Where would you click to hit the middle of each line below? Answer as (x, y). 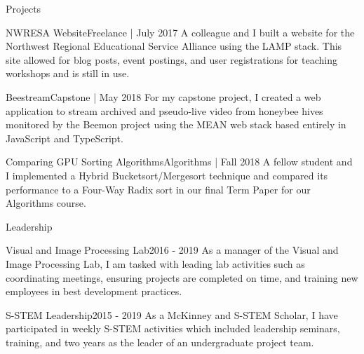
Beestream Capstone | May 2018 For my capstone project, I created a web (163, 96)
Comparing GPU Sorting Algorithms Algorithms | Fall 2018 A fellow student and (179, 162)
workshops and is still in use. (68, 73)
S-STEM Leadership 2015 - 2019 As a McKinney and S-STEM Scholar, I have (172, 314)
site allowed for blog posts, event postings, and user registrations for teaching (171, 59)
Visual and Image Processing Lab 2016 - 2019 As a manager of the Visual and (172, 250)
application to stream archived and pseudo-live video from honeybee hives (164, 110)
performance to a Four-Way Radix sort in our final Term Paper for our (158, 189)
